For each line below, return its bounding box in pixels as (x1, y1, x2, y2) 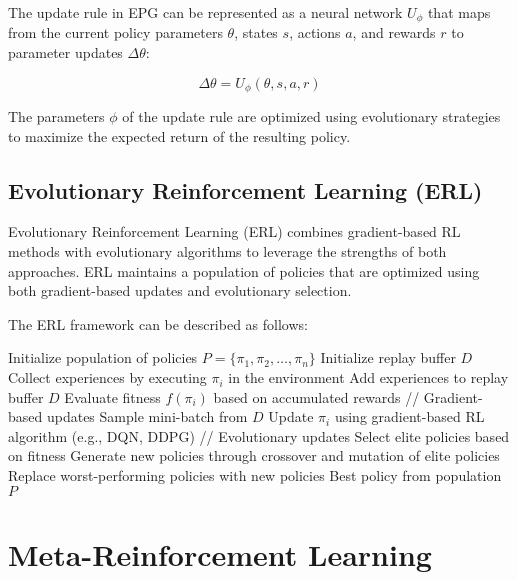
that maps (427, 2, 491, 22)
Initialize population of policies (8, 347, 198, 368)
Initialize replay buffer (320, 347, 456, 368)
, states (234, 22, 278, 43)
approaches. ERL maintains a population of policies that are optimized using (8, 260, 480, 281)
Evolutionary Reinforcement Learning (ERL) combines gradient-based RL (8, 221, 461, 242)
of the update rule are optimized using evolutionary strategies (122, 106, 501, 127)
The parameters (8, 106, 105, 127)
